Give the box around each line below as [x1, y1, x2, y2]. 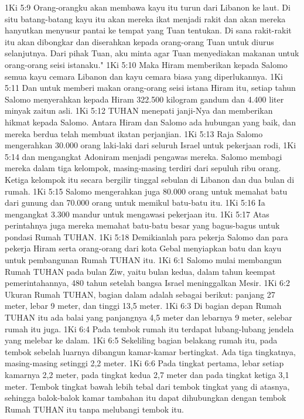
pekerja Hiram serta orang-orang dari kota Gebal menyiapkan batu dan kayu [5, 242, 282, 254]
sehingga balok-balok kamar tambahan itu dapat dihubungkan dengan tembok [5, 391, 286, 404]
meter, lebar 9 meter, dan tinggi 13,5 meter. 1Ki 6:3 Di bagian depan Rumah [5, 299, 282, 312]
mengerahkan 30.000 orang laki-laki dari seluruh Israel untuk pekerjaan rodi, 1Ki [5, 139, 296, 151]
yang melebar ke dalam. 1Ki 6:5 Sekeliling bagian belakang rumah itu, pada [5, 334, 278, 346]
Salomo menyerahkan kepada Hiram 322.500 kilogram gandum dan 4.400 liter [5, 93, 284, 105]
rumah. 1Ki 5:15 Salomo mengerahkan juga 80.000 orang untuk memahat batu [5, 185, 288, 197]
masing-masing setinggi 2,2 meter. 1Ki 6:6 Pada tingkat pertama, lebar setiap [5, 357, 284, 369]
